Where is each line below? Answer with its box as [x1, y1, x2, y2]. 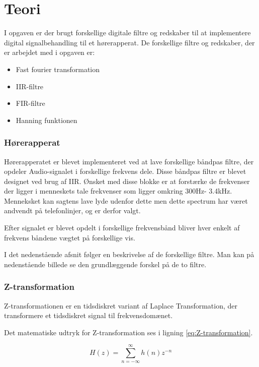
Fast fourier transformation [16, 64, 100, 74]
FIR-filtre [16, 98, 45, 108]
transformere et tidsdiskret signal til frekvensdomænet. [4, 310, 173, 321]
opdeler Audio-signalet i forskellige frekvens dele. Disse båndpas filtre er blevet [4, 166, 246, 176]
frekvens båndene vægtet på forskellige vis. [4, 232, 135, 242]
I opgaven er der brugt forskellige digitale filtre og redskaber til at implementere [4, 27, 251, 38]
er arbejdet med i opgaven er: [4, 47, 95, 57]
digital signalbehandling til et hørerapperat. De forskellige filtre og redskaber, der [4, 37, 255, 47]
